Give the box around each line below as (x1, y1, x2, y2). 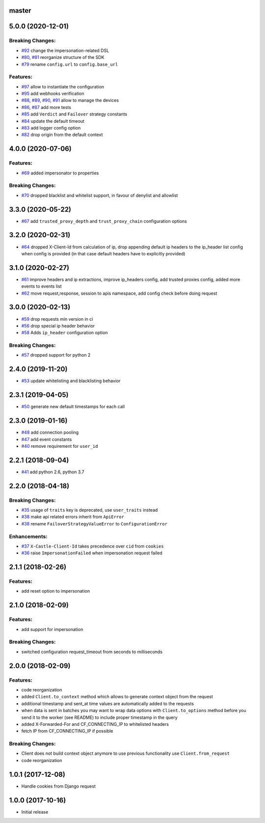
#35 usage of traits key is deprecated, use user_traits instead (21, 507, 158, 513)
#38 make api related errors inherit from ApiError (21, 514, 125, 520)
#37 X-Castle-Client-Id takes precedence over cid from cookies (21, 543, 164, 549)
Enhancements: (9, 533, 48, 540)
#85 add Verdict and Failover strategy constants (21, 111, 128, 117)
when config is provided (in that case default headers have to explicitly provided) (21, 250, 185, 256)
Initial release (21, 809, 49, 815)
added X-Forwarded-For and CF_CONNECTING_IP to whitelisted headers (21, 721, 169, 727)
